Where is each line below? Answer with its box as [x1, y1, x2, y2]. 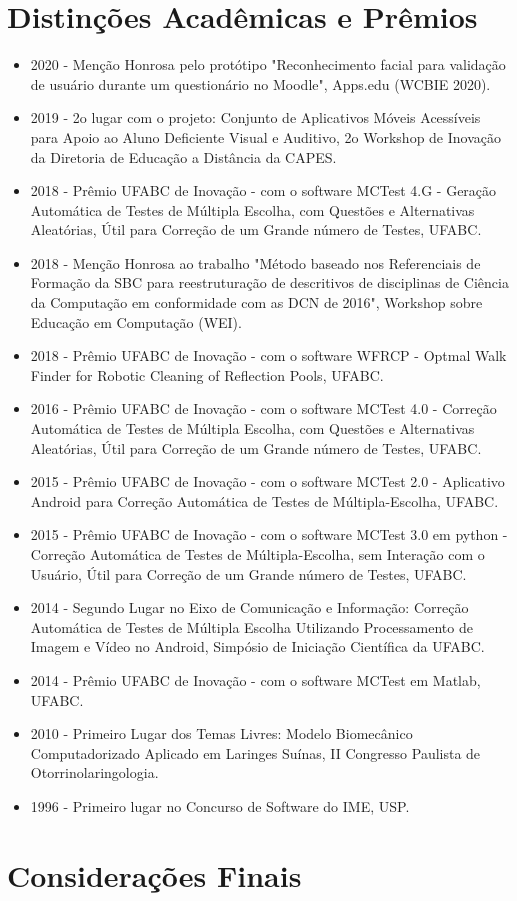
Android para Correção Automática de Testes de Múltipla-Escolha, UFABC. [30, 490, 499, 511]
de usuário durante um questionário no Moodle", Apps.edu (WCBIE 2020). [30, 73, 491, 94]
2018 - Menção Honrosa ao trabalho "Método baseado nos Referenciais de [30, 252, 481, 273]
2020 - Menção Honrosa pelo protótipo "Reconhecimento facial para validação [30, 54, 506, 75]
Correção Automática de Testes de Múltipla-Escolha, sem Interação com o [30, 544, 485, 564]
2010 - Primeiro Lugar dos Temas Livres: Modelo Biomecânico [30, 723, 413, 744]
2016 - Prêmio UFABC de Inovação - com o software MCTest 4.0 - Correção [30, 398, 497, 419]
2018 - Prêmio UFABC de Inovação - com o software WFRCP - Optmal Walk [30, 345, 507, 366]
